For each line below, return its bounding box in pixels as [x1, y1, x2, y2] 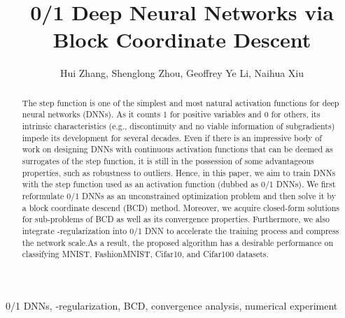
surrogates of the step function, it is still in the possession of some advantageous [22, 154, 314, 166]
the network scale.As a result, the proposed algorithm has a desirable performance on [22, 236, 333, 248]
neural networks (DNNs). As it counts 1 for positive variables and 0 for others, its [22, 108, 321, 120]
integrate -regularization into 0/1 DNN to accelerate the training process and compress [22, 224, 339, 236]
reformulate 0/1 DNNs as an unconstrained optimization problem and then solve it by [22, 189, 336, 201]
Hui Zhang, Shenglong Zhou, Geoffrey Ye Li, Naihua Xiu [59, 66, 304, 80]
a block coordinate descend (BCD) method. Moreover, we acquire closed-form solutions [22, 201, 340, 213]
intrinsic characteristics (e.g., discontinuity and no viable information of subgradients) [22, 120, 335, 132]
